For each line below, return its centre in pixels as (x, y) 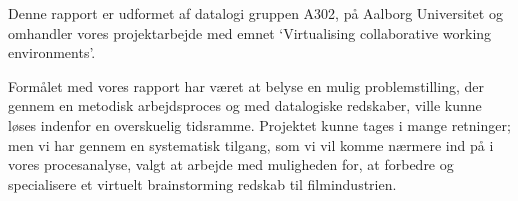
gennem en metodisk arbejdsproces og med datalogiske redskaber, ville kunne (245, 105)
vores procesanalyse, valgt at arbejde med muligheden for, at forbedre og (231, 164)
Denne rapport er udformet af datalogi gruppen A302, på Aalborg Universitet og (255, 13)
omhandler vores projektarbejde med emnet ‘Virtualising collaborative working (250, 32)
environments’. (52, 52)
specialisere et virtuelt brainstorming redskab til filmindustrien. (202, 183)
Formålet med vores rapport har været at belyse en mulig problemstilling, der (246, 85)
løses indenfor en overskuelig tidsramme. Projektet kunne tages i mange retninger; (259, 124)
